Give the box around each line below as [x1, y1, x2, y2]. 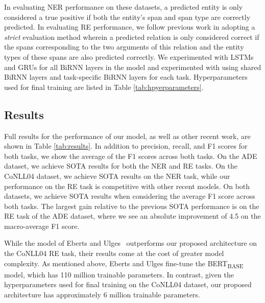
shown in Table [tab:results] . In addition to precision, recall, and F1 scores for [4, 141, 248, 151]
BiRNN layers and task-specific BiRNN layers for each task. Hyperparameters [4, 72, 248, 82]
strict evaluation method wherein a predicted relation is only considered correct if [4, 31, 259, 42]
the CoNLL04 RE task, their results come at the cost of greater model [4, 248, 224, 259]
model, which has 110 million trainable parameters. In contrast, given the [4, 269, 234, 279]
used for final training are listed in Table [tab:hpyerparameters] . [4, 81, 204, 92]
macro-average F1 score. [4, 220, 80, 231]
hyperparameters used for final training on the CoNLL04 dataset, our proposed [4, 279, 252, 290]
